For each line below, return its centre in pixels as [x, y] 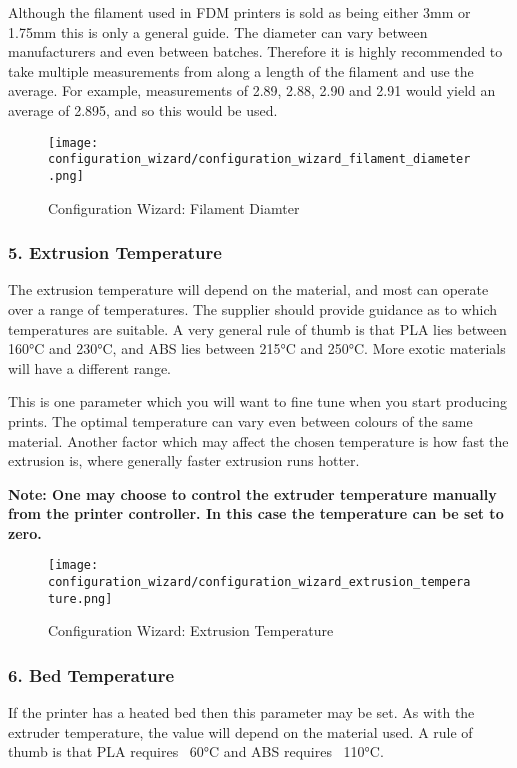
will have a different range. [90, 367]
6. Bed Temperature [91, 674]
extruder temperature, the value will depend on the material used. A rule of [240, 731]
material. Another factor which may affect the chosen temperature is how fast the [258, 440]
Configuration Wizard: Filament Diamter [174, 207]
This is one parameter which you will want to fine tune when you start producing [257, 401]
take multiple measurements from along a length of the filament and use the [241, 70]
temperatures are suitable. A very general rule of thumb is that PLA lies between [257, 328]
